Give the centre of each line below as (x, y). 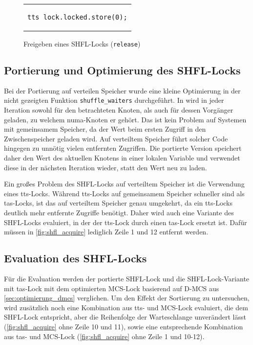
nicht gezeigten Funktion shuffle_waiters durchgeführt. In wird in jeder (114, 100)
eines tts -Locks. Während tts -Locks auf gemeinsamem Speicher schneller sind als (124, 193)
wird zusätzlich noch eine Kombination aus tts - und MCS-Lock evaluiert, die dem (126, 307)
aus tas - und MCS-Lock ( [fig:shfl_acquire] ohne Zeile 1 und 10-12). (104, 336)
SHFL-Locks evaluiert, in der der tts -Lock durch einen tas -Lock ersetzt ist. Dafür (126, 222)
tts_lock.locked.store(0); (77, 17)
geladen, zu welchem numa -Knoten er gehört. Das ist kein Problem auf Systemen (125, 119)
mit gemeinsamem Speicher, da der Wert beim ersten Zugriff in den (105, 129)
